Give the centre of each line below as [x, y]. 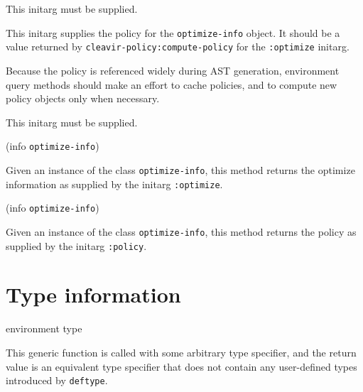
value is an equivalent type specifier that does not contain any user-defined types [181, 366]
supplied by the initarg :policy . [76, 245]
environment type [44, 328]
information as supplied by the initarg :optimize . [114, 184]
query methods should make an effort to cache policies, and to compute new [172, 84]
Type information [93, 294]
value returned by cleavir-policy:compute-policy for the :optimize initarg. [178, 47]
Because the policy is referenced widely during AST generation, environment [173, 70]
